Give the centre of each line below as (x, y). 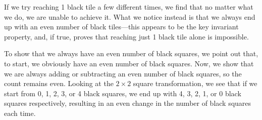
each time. (20, 113)
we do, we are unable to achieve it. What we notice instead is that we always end (130, 16)
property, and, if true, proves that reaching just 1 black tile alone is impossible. (126, 36)
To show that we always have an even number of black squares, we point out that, (131, 53)
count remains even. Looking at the (59, 83)
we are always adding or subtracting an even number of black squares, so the (123, 73)
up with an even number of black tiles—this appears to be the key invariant (121, 27)
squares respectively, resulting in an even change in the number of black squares (128, 103)
